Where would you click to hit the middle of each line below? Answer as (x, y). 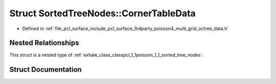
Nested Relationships (44, 43)
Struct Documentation (45, 69)
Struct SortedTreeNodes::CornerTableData (103, 13)
